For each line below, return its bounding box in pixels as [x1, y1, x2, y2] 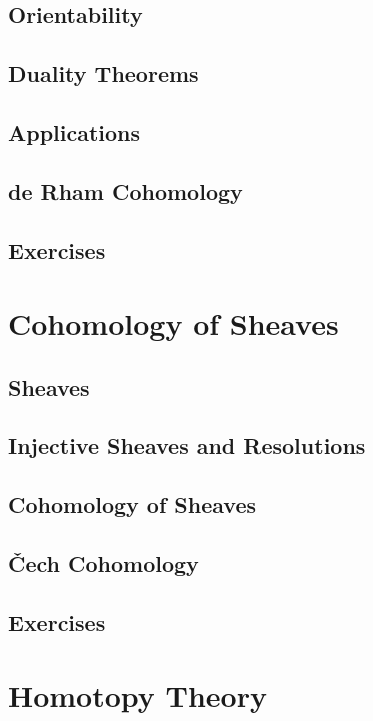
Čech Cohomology [8, 548, 199, 579]
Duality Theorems [8, 58, 199, 89]
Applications [8, 116, 141, 147]
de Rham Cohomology [8, 175, 243, 206]
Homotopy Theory [8, 675, 267, 716]
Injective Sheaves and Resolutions [8, 430, 366, 461]
